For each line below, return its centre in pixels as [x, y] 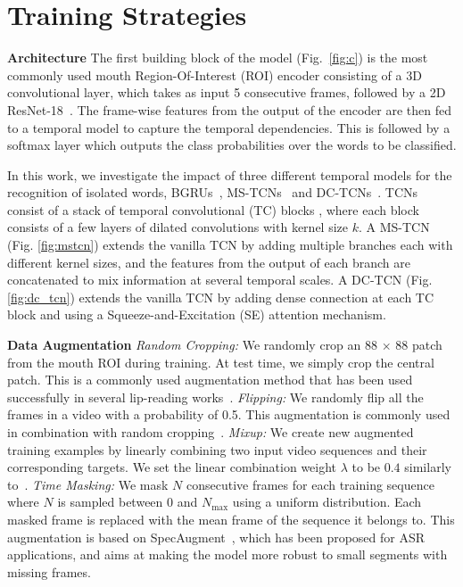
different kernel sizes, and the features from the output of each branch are [209, 262]
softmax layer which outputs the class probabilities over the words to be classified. [232, 145]
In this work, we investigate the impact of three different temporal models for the [230, 174]
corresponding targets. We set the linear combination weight [172, 467]
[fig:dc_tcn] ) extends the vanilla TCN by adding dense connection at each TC [221, 297]
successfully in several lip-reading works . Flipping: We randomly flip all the [215, 397]
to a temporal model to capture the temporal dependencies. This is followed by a [229, 127]
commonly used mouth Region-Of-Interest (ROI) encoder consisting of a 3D [215, 74]
